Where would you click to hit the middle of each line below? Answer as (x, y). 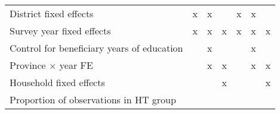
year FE (76, 65)
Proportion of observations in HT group (93, 99)
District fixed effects (52, 13)
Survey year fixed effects (60, 31)
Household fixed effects (57, 82)
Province (28, 65)
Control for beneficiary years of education (96, 48)
